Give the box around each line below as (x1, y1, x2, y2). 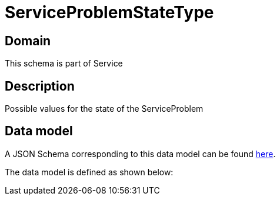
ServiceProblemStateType (5, 2, 214, 22)
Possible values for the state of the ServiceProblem (5, 104, 204, 114)
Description (5, 78, 75, 94)
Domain (5, 33, 51, 48)
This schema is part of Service (5, 58, 123, 69)
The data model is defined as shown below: (5, 166, 174, 177)
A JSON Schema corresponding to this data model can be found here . (5, 148, 276, 159)
